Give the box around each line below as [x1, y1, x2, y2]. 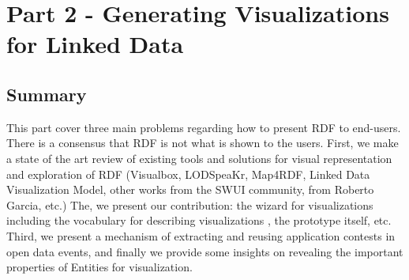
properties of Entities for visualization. [6, 259, 193, 275]
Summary [6, 81, 87, 106]
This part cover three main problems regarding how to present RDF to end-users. [6, 119, 401, 135]
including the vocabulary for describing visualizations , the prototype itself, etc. [6, 212, 392, 229]
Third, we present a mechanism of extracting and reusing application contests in [6, 227, 396, 244]
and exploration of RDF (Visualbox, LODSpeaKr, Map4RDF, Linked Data [6, 165, 370, 182]
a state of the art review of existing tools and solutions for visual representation [6, 149, 392, 166]
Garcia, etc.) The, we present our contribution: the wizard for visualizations [6, 196, 373, 213]
